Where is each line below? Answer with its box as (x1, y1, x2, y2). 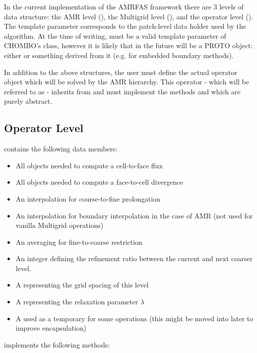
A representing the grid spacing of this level (15, 280, 149, 290)
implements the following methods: (4, 339, 110, 350)
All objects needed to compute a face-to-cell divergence (15, 177, 183, 187)
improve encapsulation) (15, 323, 86, 333)
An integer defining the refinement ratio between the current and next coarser (15, 253, 253, 264)
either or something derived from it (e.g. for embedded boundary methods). (4, 50, 234, 60)
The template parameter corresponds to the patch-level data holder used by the (4, 21, 247, 31)
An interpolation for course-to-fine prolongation (15, 193, 160, 204)
